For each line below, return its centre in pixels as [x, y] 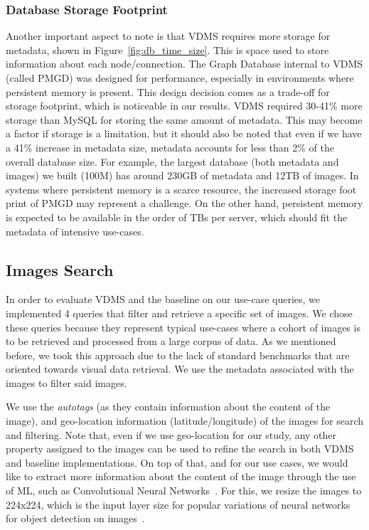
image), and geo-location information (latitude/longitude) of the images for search [185, 421]
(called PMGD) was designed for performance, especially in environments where [180, 78]
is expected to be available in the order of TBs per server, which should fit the [177, 217]
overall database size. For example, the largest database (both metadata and [172, 161]
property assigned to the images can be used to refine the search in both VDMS [180, 449]
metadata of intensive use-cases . [75, 231]
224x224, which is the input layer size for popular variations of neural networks [178, 504]
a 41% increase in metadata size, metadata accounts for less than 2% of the [170, 147]
